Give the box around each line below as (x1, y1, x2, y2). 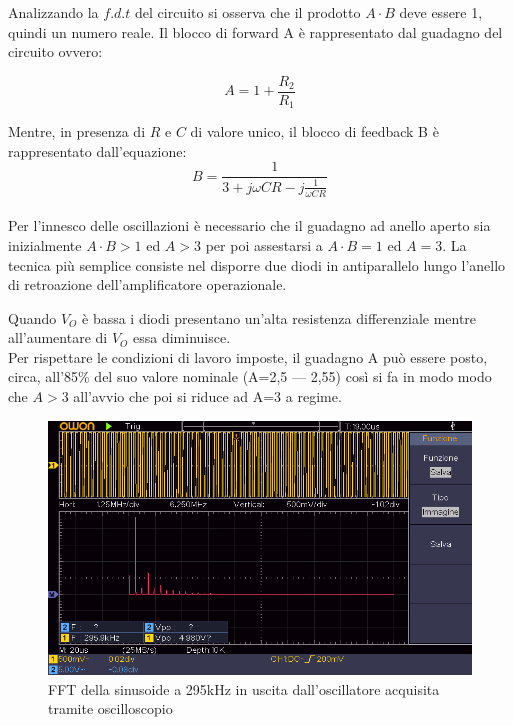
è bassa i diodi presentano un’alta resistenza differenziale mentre (82, 307, 477, 328)
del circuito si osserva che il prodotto (134, 2, 361, 22)
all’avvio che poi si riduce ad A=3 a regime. (73, 386, 342, 407)
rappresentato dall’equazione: (8, 140, 187, 161)
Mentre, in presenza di (8, 121, 146, 142)
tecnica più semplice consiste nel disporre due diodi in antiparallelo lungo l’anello (8, 254, 506, 275)
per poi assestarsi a (205, 234, 323, 255)
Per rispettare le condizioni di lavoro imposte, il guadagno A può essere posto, (8, 346, 488, 367)
